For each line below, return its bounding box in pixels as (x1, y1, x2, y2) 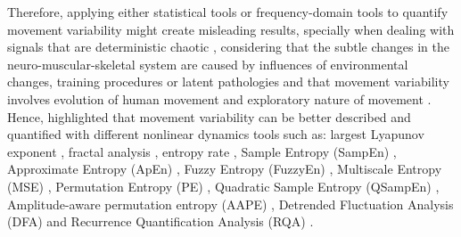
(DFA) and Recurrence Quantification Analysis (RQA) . (7, 212, 314, 231)
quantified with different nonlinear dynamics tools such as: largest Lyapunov (7, 125, 424, 143)
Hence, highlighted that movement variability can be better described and (7, 107, 411, 126)
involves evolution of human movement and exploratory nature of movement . (7, 89, 432, 108)
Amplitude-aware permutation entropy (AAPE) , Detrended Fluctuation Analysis (7, 194, 454, 213)
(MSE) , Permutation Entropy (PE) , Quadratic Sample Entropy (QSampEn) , (7, 176, 440, 195)
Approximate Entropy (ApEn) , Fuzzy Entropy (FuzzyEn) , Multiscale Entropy (7, 159, 442, 178)
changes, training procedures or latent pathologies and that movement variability (7, 72, 449, 91)
